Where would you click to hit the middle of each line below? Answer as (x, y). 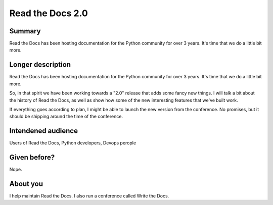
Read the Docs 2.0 (49, 13)
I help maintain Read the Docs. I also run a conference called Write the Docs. (89, 196)
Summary (25, 31)
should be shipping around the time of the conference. (66, 117)
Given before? (32, 157)
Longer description (40, 65)
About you (26, 184)
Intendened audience (44, 131)
